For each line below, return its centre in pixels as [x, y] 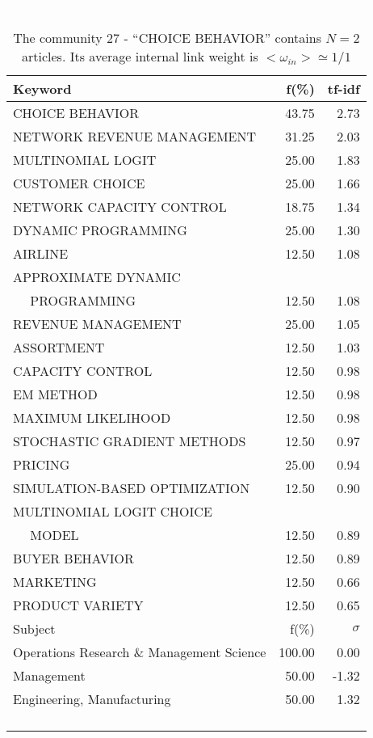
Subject [34, 628]
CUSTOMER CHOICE [79, 183]
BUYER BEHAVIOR [73, 558]
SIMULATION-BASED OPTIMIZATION [132, 487]
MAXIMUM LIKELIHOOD [92, 417]
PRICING [42, 464]
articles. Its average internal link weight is [140, 56]
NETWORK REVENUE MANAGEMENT [135, 136]
